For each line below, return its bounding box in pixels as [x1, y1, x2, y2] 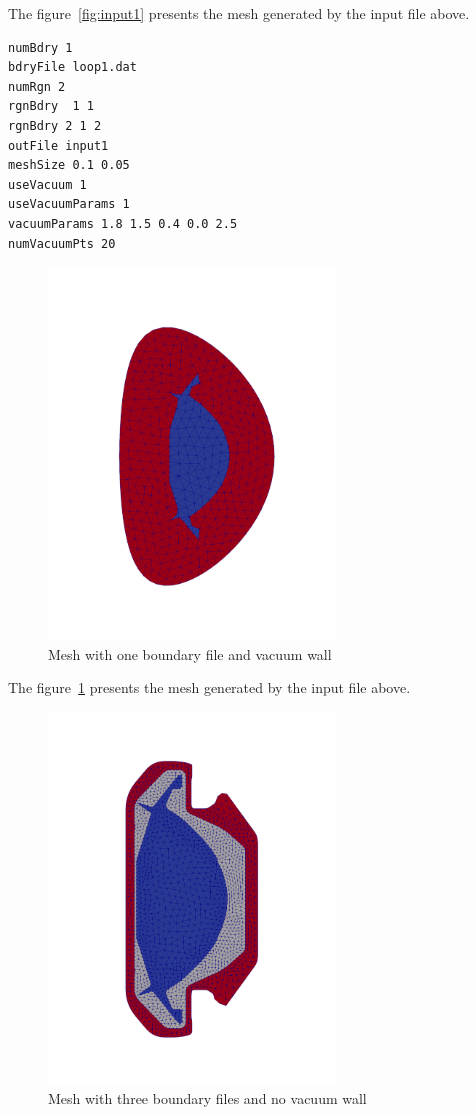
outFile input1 [8, 138, 109, 153]
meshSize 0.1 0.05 [8, 158, 130, 173]
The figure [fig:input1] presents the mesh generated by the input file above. [8, 3, 470, 23]
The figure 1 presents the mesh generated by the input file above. [8, 677, 411, 698]
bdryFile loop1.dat [8, 60, 137, 75]
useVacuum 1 [8, 177, 87, 192]
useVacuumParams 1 [8, 197, 130, 212]
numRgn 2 [8, 79, 66, 94]
